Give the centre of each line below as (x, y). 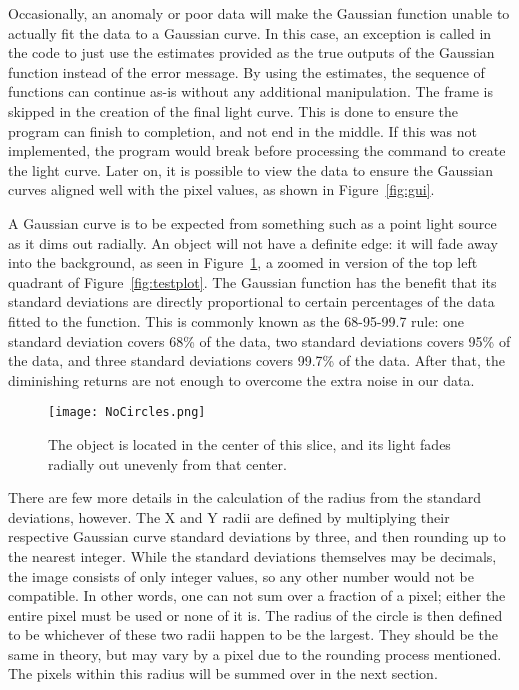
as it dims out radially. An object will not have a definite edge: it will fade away (253, 242)
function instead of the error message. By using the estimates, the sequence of (246, 71)
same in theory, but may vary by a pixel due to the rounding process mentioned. (255, 653)
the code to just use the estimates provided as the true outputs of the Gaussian (251, 52)
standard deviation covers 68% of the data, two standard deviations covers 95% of (259, 340)
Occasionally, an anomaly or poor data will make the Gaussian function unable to (259, 13)
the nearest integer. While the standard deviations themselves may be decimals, (252, 555)
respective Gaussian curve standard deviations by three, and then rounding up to (257, 536)
